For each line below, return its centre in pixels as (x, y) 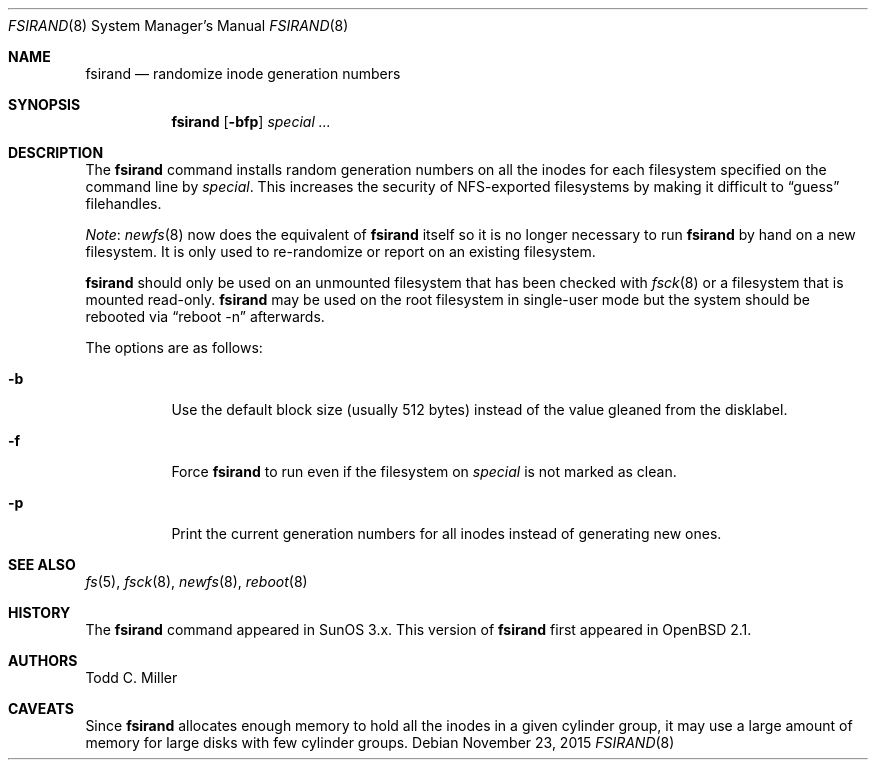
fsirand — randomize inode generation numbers (243, 73)
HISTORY (39, 612)
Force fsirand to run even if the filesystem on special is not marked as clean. (424, 471)
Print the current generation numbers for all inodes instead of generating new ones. (446, 533)
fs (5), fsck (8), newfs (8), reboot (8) (196, 581)
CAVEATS (41, 708)
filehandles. (123, 203)
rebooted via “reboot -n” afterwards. (205, 316)
